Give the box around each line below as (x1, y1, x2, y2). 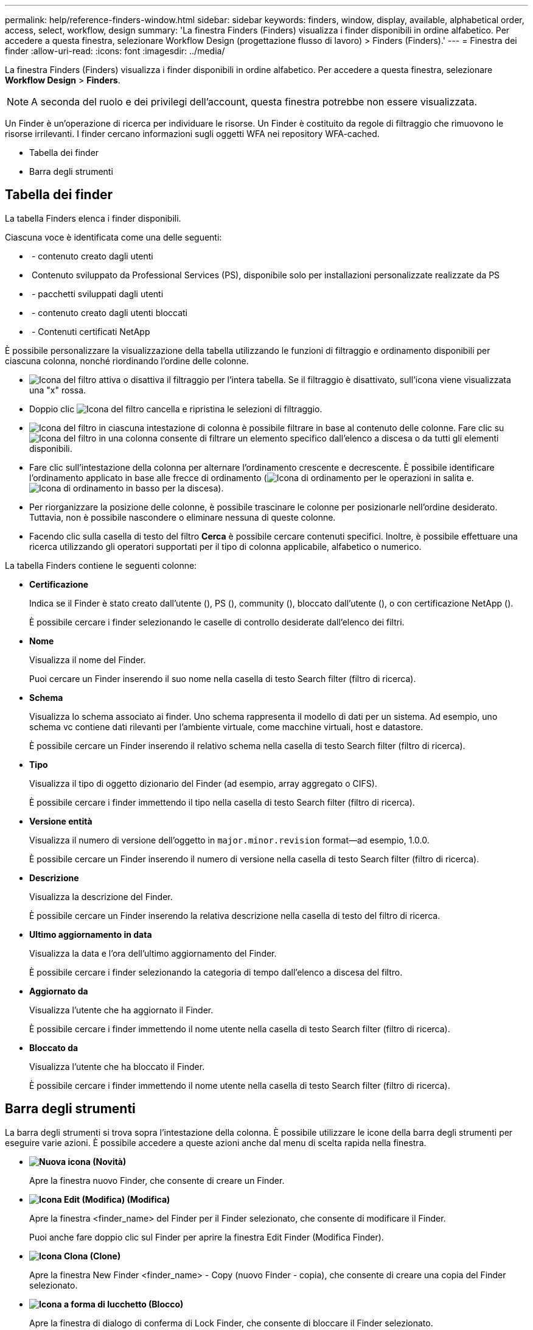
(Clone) (89, 1250, 121, 1261)
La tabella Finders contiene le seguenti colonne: (5, 560, 197, 571)
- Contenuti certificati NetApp (31, 326, 150, 337)
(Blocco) (148, 1298, 184, 1309)
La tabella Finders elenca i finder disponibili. (5, 213, 181, 223)
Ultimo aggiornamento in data (29, 929, 152, 940)
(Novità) (92, 1156, 127, 1167)
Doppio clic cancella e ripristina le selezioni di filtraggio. (29, 403, 322, 414)
